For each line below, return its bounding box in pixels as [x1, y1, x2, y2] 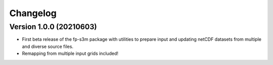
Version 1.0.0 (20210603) [9, 22, 97, 31]
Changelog [9, 8, 57, 19]
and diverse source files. [22, 43, 73, 49]
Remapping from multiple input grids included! [22, 50, 119, 56]
